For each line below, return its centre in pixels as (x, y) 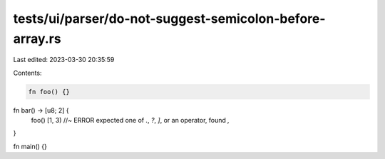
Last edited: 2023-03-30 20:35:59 (64, 60)
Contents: (27, 73)
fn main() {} (30, 146)
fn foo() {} (49, 92)
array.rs (37, 39)
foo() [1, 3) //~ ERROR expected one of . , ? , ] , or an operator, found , (130, 120)
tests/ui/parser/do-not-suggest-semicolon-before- (169, 19)
